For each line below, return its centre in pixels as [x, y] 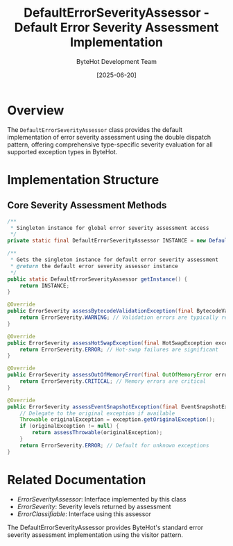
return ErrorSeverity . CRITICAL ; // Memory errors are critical [113, 381]
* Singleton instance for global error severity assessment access [110, 228]
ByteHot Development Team [116, 61]
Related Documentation [77, 480]
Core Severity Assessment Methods [87, 205]
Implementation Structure [83, 180]
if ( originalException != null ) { [69, 426]
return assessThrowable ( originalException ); [97, 433]
